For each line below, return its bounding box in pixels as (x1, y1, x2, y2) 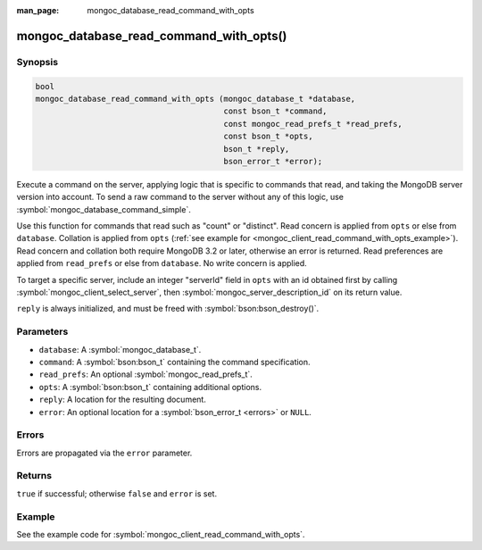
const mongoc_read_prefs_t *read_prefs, (223, 119, 403, 129)
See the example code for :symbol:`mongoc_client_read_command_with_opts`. (16, 529, 305, 539)
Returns (16, 470, 53, 482)
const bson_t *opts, (223, 131, 313, 142)
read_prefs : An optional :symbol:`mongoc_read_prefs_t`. (38, 369, 253, 379)
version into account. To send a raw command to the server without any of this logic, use (16, 192, 344, 203)
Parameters (16, 326, 69, 338)
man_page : (16, 5, 60, 15)
